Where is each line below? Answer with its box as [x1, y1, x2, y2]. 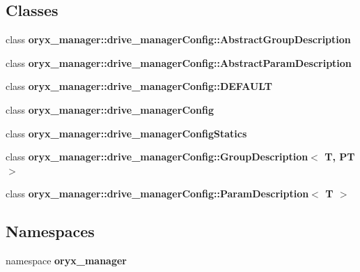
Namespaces [6, 220, 95, 242]
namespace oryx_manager [6, 253, 127, 268]
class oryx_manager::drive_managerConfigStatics [6, 126, 247, 140]
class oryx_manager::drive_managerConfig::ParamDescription [6, 186, 309, 201]
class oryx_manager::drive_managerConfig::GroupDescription [6, 149, 308, 164]
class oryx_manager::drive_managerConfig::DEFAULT [6, 79, 272, 93]
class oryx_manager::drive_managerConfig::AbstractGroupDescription [6, 32, 351, 47]
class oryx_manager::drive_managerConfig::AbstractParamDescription [6, 55, 352, 70]
